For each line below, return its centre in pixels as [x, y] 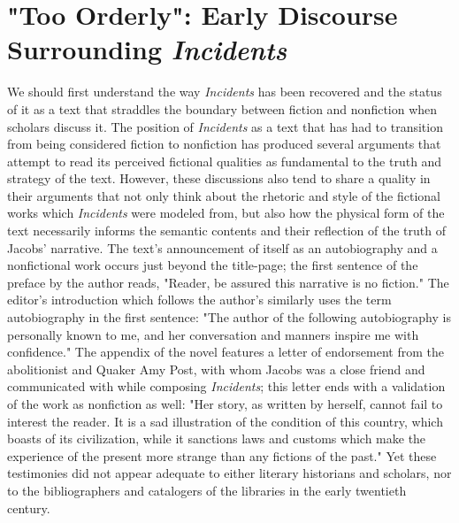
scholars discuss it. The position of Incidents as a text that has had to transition [225, 126]
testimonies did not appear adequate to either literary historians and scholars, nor [229, 473]
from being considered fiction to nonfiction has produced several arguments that [224, 144]
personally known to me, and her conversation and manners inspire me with [213, 334]
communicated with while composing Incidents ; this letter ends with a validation [226, 386]
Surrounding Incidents [147, 50]
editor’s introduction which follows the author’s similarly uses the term [199, 300]
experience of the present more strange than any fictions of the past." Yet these [222, 455]
